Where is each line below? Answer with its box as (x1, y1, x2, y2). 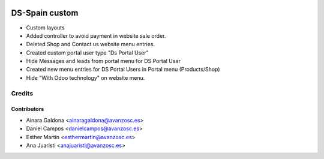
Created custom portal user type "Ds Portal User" (26, 49, 149, 56)
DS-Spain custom (11, 8, 79, 18)
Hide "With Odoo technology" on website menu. (26, 74, 145, 81)
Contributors (11, 106, 44, 113)
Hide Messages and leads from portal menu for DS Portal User (26, 58, 181, 65)
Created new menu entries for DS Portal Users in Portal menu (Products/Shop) (26, 66, 220, 73)
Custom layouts (26, 24, 65, 31)
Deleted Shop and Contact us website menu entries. (26, 41, 155, 48)
